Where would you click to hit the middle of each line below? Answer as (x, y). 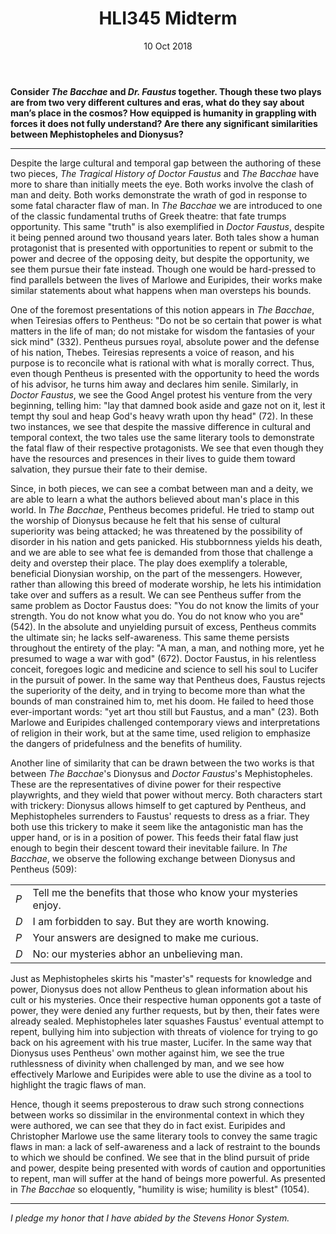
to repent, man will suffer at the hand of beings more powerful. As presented (168, 1178)
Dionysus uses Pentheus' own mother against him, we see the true (147, 1053)
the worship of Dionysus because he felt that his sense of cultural (145, 520)
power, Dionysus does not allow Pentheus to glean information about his (159, 989)
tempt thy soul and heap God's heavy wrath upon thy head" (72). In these (162, 416)
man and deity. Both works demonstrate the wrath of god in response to (159, 194)
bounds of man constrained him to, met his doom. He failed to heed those (162, 701)
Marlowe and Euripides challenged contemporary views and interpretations (165, 722)
